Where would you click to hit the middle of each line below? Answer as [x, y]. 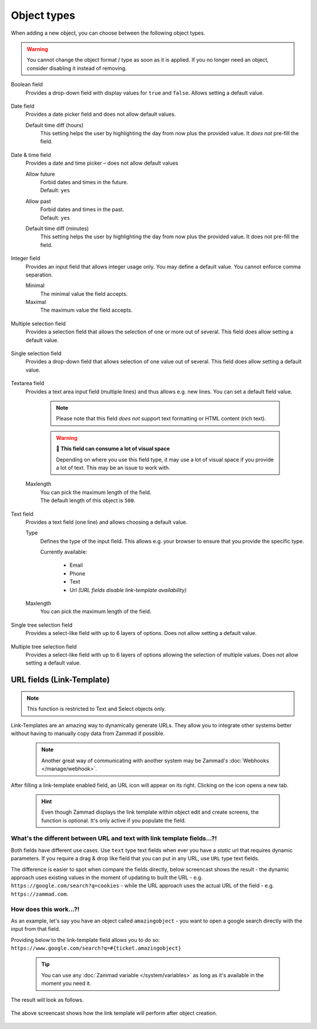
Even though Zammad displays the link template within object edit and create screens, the [150, 812]
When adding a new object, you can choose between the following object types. [108, 33]
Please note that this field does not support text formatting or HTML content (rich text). [161, 419]
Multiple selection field [38, 323]
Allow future [40, 174]
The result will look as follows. [47, 1000]
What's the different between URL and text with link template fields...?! [114, 838]
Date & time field [31, 155]
